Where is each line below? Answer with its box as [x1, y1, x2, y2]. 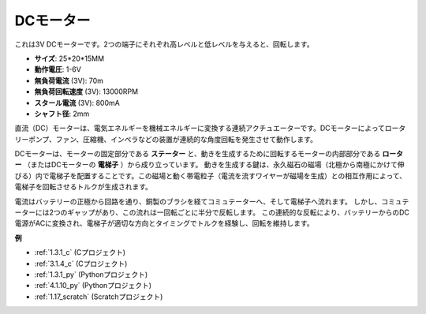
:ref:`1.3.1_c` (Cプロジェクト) [34, 248, 126, 257]
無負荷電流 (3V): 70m [34, 76, 104, 85]
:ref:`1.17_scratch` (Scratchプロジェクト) [34, 292, 163, 301]
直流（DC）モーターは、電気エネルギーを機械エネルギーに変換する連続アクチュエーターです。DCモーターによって [14, 123, 386, 133]
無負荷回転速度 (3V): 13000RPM [34, 87, 138, 96]
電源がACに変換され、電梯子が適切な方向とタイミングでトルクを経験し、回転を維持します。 [14, 219, 315, 228]
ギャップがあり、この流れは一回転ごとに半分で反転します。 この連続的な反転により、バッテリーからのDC [67, 207, 410, 217]
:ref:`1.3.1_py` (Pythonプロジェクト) [34, 269, 148, 279]
